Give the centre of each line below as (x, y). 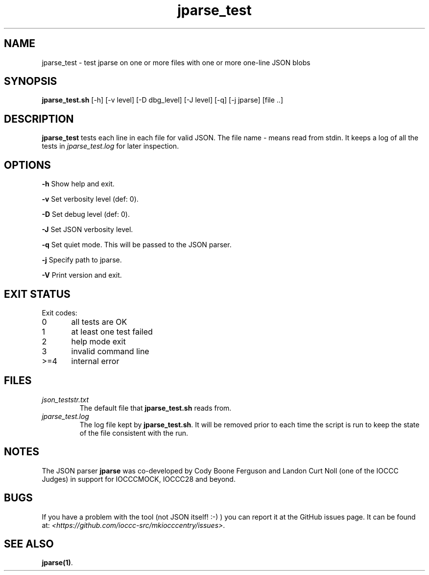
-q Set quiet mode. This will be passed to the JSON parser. (137, 245)
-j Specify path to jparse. (82, 260)
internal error (95, 361)
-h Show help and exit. (78, 184)
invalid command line (110, 351)
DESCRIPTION (39, 119)
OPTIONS (27, 165)
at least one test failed (112, 331)
